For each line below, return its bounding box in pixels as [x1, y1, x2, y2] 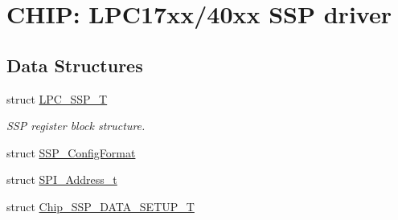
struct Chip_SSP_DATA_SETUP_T [6, 198, 195, 214]
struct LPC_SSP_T [6, 90, 108, 107]
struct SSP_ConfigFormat [6, 144, 136, 161]
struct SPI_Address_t [6, 171, 117, 188]
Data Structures [6, 52, 143, 77]
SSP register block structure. [6, 117, 146, 134]
